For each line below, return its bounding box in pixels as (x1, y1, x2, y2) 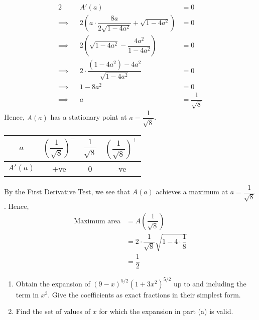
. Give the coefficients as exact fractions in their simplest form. (48, 289, 241, 299)
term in (16, 289, 39, 299)
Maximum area (74, 217, 120, 225)
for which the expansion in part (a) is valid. (99, 306, 233, 316)
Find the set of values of (16, 306, 90, 316)
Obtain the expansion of (16, 278, 90, 288)
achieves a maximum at (156, 186, 228, 197)
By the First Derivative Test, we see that (4, 186, 130, 197)
